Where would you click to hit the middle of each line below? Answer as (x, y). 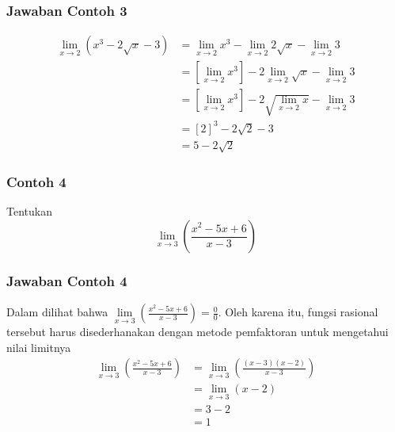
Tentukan (29, 211)
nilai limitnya (39, 347)
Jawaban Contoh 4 (67, 280)
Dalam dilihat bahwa (57, 312)
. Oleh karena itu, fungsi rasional (298, 312)
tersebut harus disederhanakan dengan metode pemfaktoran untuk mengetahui (197, 332)
